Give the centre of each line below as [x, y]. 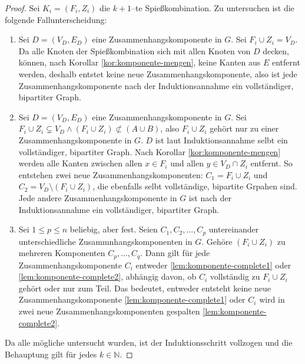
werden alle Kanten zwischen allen [80, 163]
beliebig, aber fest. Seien [114, 229]
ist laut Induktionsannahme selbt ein [221, 140]
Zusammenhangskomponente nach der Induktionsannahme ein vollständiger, [156, 85]
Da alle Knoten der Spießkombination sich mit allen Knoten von [135, 50]
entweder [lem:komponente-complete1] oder [213, 265]
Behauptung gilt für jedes [51, 354]
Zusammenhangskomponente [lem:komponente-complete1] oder [132, 299]
